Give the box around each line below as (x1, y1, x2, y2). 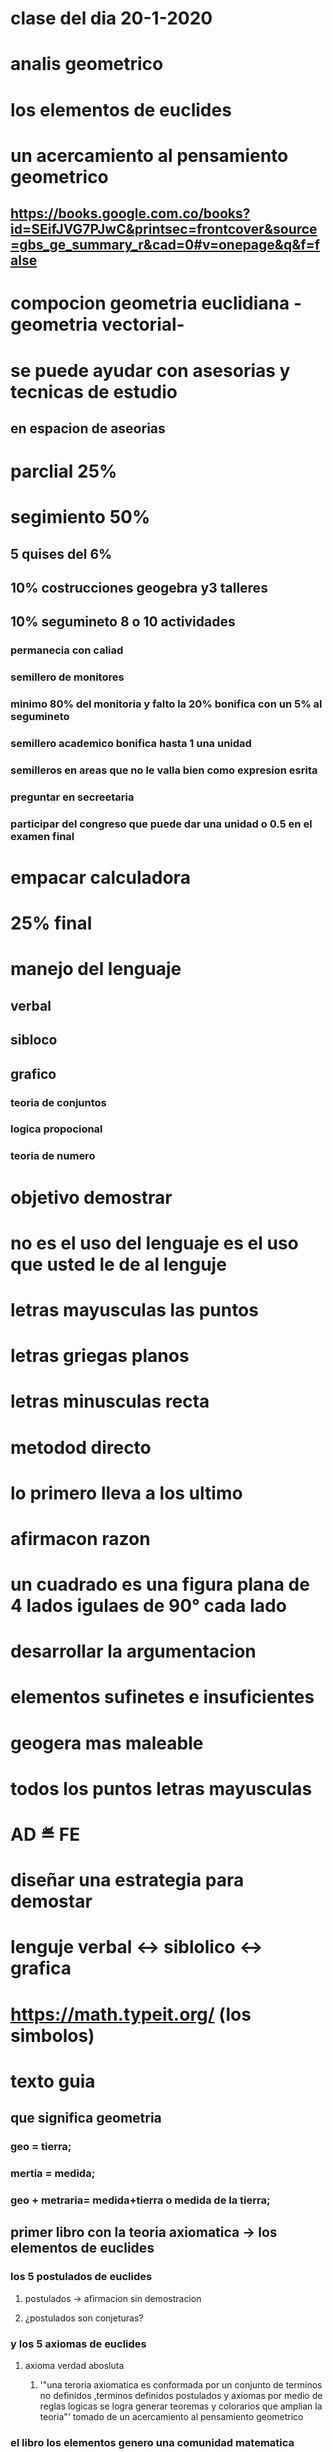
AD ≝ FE (10, 1823, 81, 1846)
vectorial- (101, 313, 185, 336)
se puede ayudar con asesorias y (10, 359, 291, 382)
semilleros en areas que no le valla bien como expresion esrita (10, 763, 318, 777)
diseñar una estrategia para (10, 1869, 245, 1892)
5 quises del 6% (10, 545, 113, 562)
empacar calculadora (10, 867, 191, 889)
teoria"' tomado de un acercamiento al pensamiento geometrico (39, 2410, 304, 2422)
